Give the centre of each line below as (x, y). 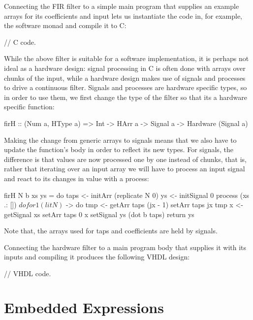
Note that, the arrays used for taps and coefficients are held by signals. (111, 231)
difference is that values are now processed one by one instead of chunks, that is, (125, 159)
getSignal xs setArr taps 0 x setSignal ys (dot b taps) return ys (99, 214)
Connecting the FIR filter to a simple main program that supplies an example (122, 6)
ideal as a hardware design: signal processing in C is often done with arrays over (125, 68)
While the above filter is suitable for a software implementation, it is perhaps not (126, 58)
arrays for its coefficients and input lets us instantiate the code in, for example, (123, 16)
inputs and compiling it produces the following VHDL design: (97, 257)
